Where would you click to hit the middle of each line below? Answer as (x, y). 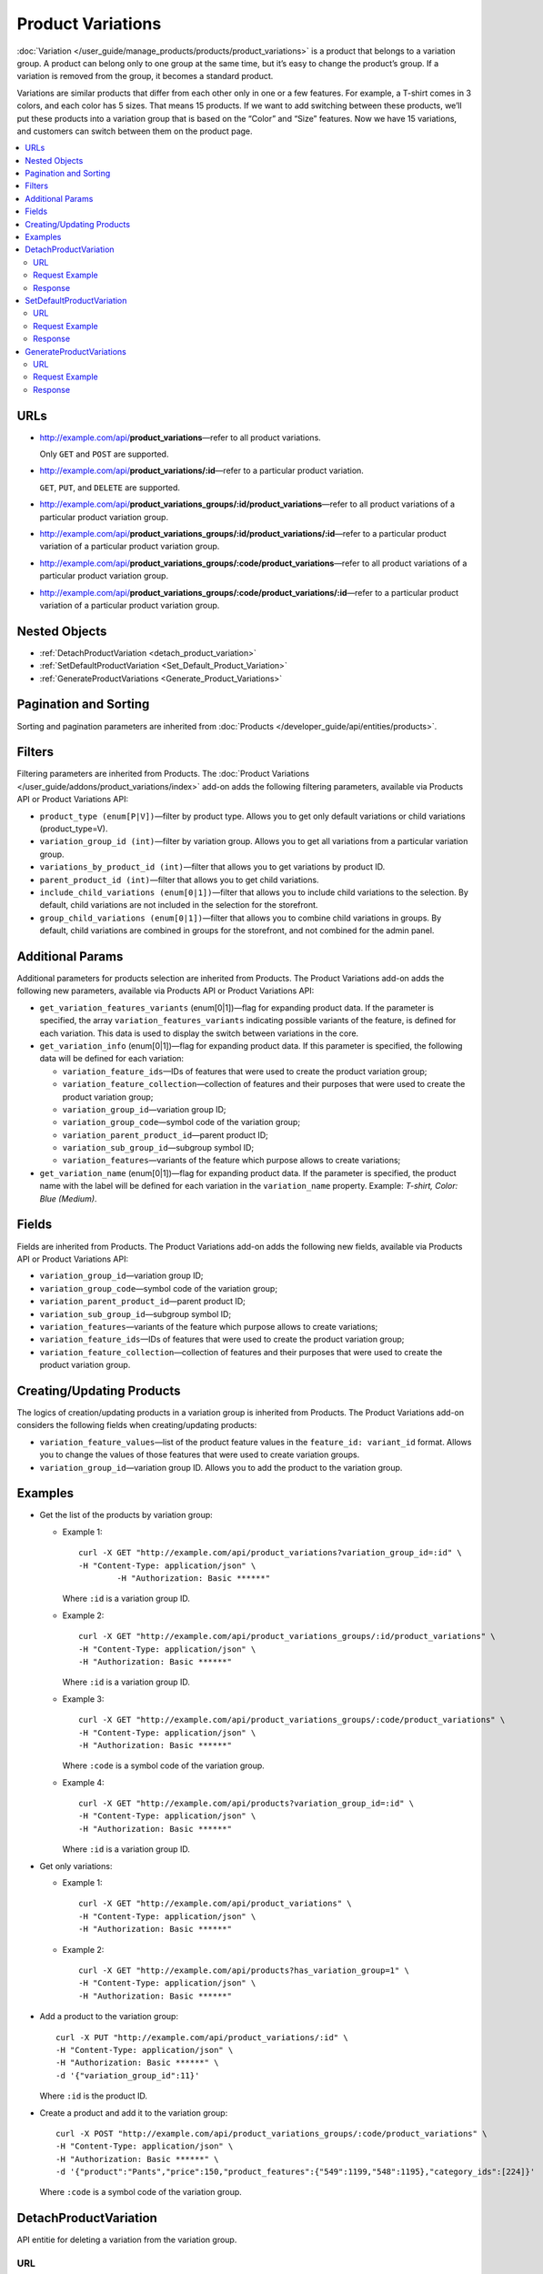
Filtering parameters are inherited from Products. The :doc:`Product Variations (163, 774)
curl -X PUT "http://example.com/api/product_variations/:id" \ (202, 2037)
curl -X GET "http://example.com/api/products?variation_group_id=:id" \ (246, 1804)
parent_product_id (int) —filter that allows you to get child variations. (179, 880)
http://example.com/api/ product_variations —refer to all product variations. (181, 438)
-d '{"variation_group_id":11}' (128, 2075)
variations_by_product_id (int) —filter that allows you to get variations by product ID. (212, 867)
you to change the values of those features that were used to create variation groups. (200, 1454)
